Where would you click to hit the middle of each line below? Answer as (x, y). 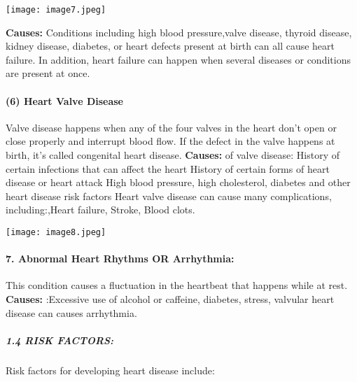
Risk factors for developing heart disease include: (110, 370)
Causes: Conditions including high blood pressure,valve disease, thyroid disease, (179, 32)
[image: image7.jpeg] (56, 10)
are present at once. (48, 73)
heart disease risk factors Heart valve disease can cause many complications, (169, 196)
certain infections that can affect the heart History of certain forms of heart (168, 168)
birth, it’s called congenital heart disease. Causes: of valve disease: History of (173, 155)
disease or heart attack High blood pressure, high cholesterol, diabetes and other (178, 182)
